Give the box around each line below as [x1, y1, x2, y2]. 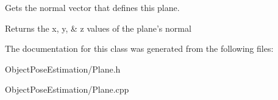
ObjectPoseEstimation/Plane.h [5, 62, 121, 75]
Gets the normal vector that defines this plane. [5, 1, 180, 13]
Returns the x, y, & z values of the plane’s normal [5, 21, 191, 34]
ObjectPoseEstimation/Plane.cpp [5, 83, 129, 96]
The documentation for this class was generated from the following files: [5, 42, 274, 55]
